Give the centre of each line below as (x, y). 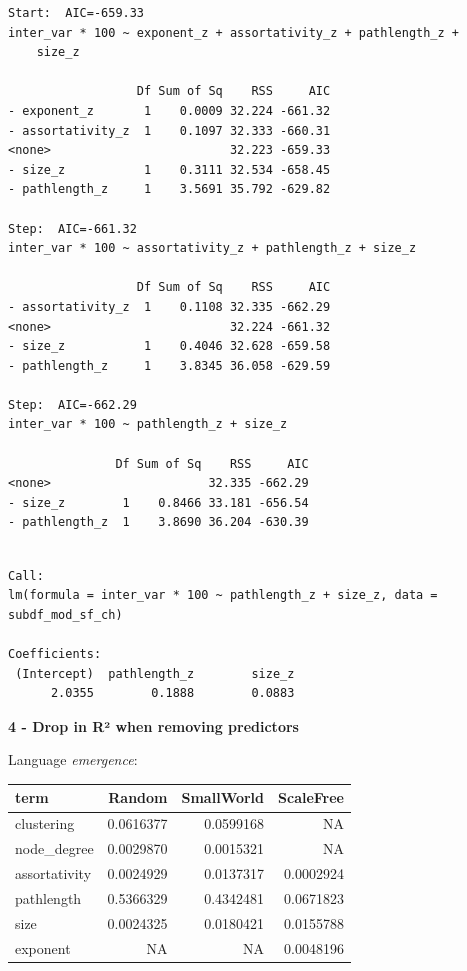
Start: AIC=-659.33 (76, 13)
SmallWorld (223, 797)
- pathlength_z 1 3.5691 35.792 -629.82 (169, 189)
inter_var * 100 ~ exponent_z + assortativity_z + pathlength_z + (234, 32)
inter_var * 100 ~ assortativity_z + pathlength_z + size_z (212, 248)
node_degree (54, 848)
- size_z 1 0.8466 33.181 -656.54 (158, 502)
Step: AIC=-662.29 (72, 404)
